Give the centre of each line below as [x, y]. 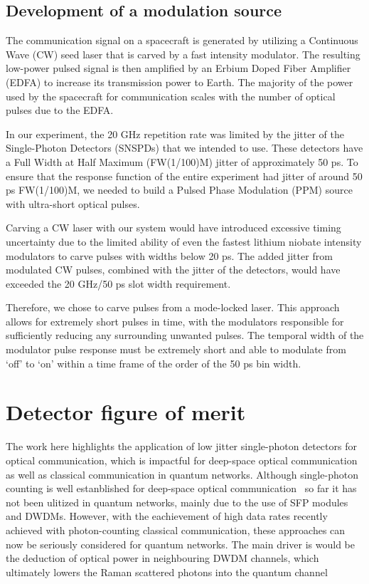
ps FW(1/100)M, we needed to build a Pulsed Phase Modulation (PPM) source [179, 190]
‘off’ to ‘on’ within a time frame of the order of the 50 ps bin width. [154, 363]
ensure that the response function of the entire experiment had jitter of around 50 [184, 176]
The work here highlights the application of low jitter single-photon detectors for [181, 446]
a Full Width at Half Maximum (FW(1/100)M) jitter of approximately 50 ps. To [182, 161]
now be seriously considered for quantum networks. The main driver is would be [181, 544]
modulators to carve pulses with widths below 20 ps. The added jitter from [169, 255]
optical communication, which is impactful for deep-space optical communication [182, 460]
